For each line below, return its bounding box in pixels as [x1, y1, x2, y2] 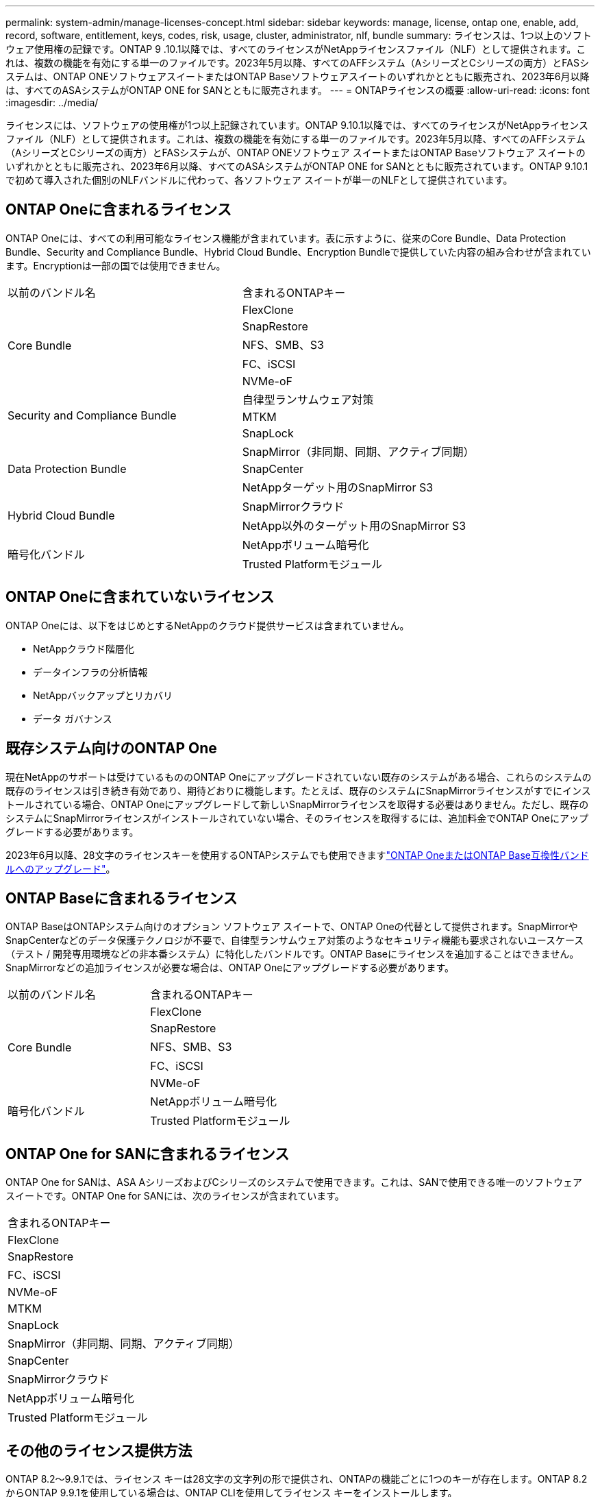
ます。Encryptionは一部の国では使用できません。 [5, 259, 226, 271]
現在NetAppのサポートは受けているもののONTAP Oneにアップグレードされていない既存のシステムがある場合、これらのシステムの [5, 770, 592, 783]
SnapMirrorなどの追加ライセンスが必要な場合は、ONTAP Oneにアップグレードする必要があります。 [5, 962, 455, 974]
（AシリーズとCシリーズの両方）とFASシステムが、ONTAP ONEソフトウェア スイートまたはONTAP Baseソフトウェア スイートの [5, 147, 586, 158]
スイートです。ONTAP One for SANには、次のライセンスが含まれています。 [5, 1190, 345, 1202]
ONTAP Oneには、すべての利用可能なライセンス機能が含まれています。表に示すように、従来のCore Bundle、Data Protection [5, 232, 566, 244]
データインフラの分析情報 [33, 666, 148, 678]
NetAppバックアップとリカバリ [33, 689, 173, 701]
